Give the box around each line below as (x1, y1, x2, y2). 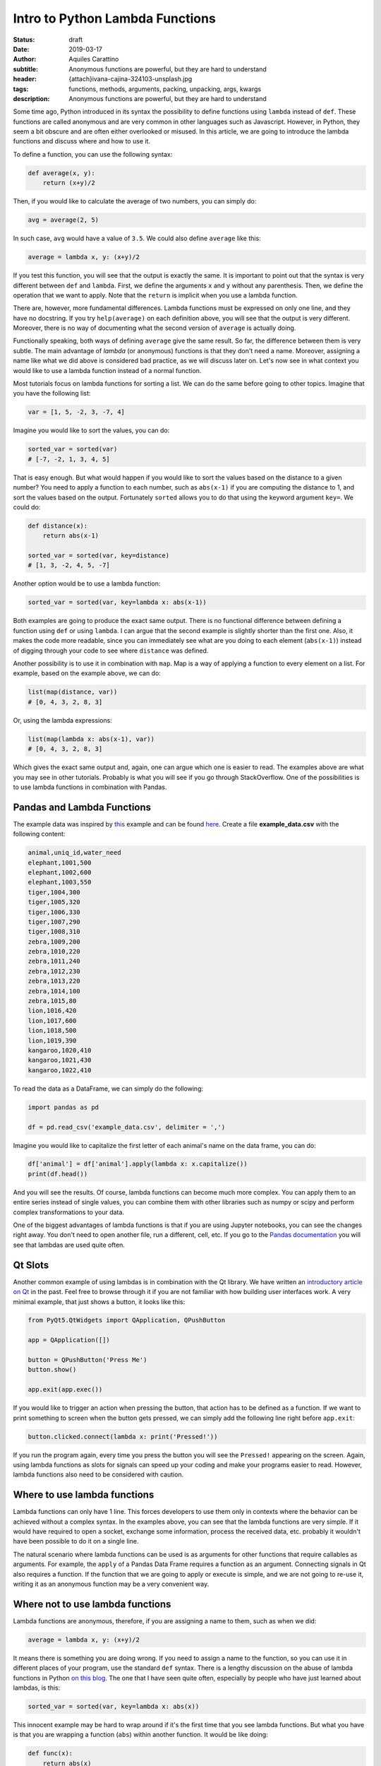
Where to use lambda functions (13, 1489, 155, 1501)
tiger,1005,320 (28, 898, 80, 906)
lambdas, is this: (13, 1683, 61, 1692)
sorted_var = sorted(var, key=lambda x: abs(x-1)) (28, 598, 207, 607)
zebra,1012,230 (28, 967, 80, 975)
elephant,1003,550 (28, 878, 92, 887)
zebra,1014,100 (28, 987, 80, 995)
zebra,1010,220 (28, 947, 80, 956)
